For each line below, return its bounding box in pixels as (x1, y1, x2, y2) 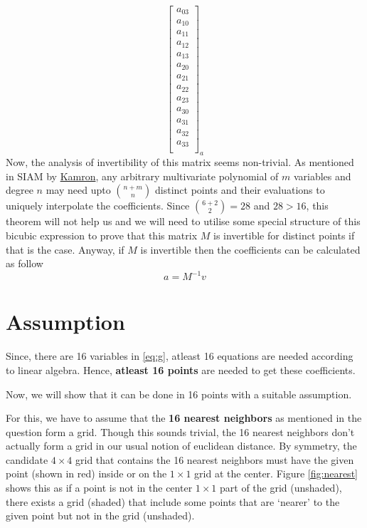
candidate (6, 452, 48, 467)
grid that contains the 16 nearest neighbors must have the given (75, 452, 354, 467)
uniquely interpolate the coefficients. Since (6, 198, 190, 213)
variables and (293, 168, 351, 183)
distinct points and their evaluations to (155, 182, 325, 197)
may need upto (46, 182, 111, 197)
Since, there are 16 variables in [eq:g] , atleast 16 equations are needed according (6, 348, 353, 363)
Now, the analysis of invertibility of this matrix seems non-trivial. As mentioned (6, 155, 354, 170)
